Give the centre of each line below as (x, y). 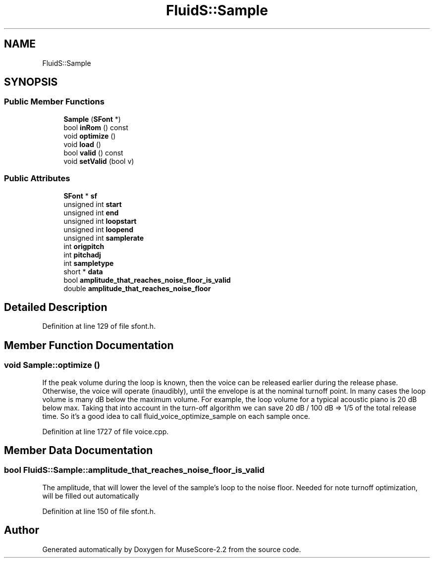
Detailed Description (56, 307)
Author (22, 530)
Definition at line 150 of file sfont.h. (99, 511)
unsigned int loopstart (100, 221)
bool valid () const (93, 153)
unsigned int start (93, 204)
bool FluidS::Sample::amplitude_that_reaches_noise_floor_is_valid (134, 470)
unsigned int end (91, 212)
